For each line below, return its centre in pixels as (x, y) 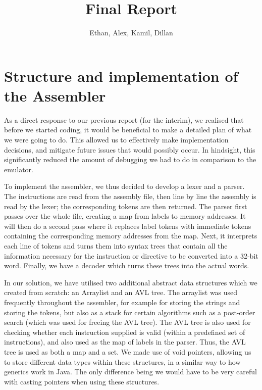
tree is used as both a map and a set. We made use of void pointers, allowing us (128, 351)
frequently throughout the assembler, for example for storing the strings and (122, 302)
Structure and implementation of (121, 76)
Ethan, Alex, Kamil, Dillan (131, 33)
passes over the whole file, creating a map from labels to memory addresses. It (125, 216)
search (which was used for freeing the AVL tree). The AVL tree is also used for (127, 322)
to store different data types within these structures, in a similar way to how (122, 361)
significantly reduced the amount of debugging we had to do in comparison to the (130, 159)
